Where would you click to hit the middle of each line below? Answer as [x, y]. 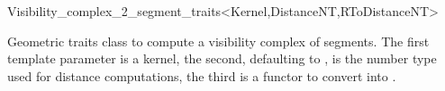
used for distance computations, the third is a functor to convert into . [202, 75]
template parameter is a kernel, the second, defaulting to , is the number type [222, 58]
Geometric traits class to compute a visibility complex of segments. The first [218, 41]
